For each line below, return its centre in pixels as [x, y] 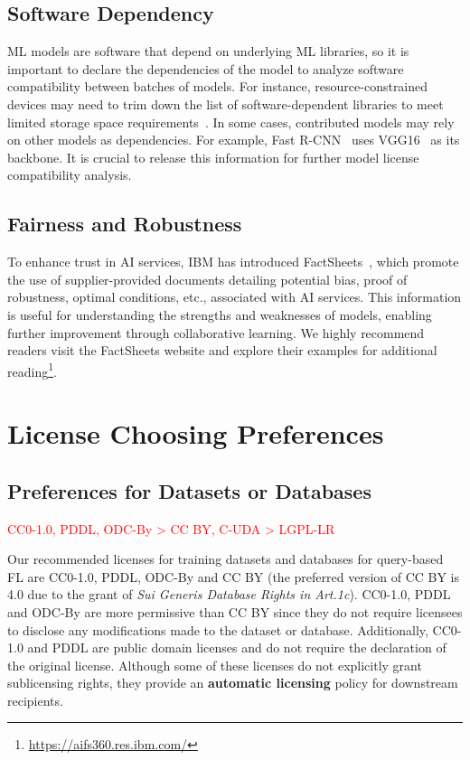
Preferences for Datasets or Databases [189, 490]
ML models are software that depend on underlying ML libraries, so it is [208, 51]
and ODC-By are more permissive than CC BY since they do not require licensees [235, 611]
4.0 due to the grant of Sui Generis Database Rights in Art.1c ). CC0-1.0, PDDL [229, 594]
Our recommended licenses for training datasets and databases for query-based [226, 559]
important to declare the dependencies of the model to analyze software [206, 68]
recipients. [35, 700]
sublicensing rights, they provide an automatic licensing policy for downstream [233, 683]
